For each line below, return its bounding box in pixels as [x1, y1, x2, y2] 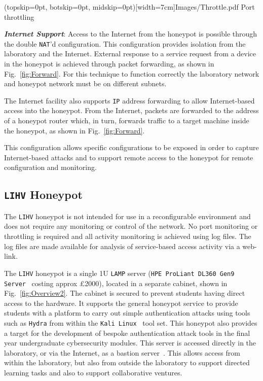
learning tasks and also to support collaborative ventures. [4, 367, 182, 377]
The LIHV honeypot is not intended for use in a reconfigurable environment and [4, 211, 251, 221]
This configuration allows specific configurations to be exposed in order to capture [4, 142, 259, 153]
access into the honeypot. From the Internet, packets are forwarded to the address [4, 105, 259, 116]
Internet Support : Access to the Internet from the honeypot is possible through [4, 28, 257, 39]
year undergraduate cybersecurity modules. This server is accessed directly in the [4, 337, 256, 348]
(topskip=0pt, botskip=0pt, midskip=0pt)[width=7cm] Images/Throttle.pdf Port [4, 2, 255, 12]
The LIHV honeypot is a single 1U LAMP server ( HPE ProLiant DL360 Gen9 [4, 267, 235, 278]
